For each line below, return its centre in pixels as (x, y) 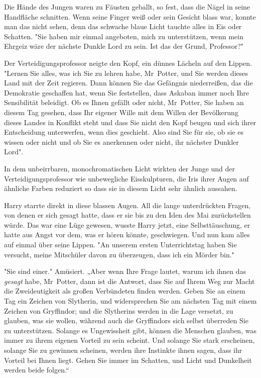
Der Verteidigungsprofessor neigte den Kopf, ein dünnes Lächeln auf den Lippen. (128, 63)
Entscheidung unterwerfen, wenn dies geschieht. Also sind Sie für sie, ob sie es (124, 132)
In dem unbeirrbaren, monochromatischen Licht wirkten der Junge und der (120, 168)
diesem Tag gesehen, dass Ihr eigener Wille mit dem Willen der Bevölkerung (121, 112)
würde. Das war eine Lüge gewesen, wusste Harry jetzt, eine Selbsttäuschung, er (127, 224)
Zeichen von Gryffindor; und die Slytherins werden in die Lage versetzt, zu (119, 310)
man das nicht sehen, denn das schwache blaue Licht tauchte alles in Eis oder (123, 26)
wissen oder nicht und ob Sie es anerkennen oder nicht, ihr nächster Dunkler (121, 141)
